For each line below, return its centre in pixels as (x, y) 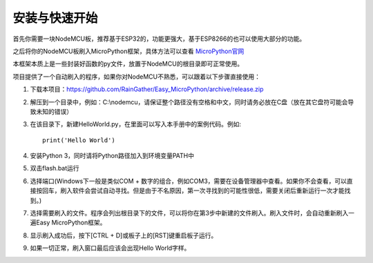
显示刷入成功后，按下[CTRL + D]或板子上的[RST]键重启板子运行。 (124, 235)
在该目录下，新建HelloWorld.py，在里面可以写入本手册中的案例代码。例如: (136, 124)
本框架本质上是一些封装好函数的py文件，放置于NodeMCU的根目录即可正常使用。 (128, 64)
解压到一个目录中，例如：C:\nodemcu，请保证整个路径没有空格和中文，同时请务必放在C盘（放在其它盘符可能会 (189, 102)
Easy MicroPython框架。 (71, 223)
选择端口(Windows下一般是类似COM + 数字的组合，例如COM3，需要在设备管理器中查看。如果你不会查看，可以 (189, 181)
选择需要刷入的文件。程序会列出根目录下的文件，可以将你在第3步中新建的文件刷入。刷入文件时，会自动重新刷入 (189, 213)
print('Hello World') (79, 140)
